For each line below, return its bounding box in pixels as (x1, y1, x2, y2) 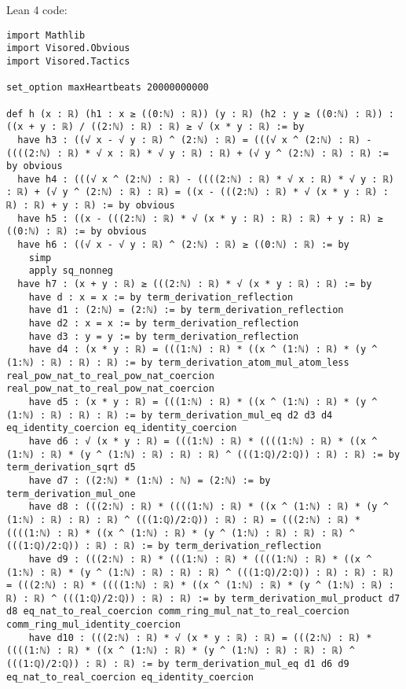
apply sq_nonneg (28, 265, 114, 277)
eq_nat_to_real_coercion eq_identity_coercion (6, 671, 254, 683)
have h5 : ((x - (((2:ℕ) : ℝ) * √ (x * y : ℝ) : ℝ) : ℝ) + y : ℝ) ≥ (17, 212, 383, 224)
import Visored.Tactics (6, 55, 130, 67)
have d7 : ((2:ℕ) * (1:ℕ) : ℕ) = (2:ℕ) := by (28, 474, 271, 486)
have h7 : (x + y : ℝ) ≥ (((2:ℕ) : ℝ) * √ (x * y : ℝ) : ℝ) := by (17, 278, 372, 290)
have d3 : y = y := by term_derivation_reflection (28, 330, 299, 342)
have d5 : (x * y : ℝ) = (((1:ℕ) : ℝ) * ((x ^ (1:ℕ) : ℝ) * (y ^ (28, 396, 378, 407)
